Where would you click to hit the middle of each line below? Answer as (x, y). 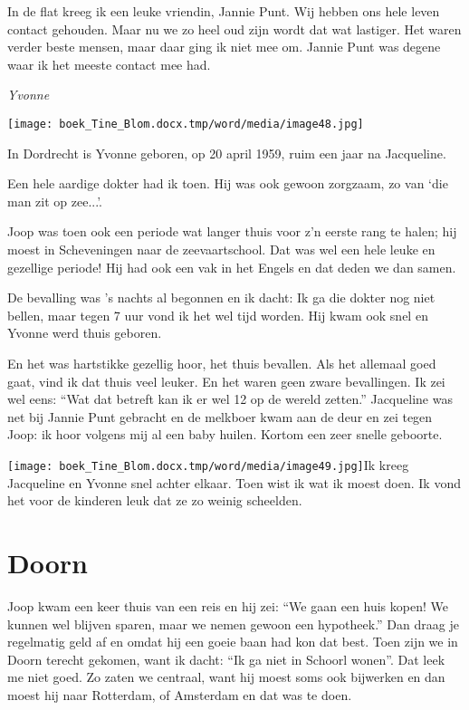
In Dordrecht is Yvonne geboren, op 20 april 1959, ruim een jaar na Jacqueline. (227, 153)
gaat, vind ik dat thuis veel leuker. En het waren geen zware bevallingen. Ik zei (226, 381)
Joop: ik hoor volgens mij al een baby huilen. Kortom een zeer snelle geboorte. (225, 434)
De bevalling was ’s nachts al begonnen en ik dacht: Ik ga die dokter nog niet (221, 297)
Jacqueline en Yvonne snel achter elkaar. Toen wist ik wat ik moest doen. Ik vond (234, 482)
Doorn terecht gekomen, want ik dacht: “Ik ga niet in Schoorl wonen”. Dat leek (226, 659)
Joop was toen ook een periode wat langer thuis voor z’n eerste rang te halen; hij (232, 231)
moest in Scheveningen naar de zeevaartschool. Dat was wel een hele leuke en (221, 249)
